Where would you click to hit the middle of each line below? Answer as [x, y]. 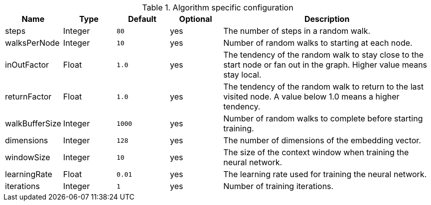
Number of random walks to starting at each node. [318, 43]
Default [142, 19]
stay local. [242, 75]
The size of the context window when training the [316, 152]
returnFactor [28, 97]
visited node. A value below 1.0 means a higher [311, 97]
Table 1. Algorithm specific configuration [218, 7]
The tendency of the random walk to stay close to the [324, 55]
